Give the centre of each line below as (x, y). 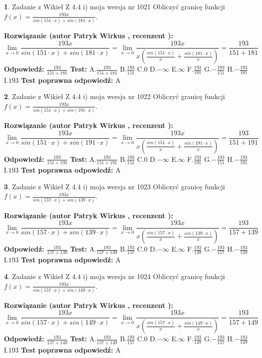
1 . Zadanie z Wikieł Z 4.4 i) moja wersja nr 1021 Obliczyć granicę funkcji (115, 6)
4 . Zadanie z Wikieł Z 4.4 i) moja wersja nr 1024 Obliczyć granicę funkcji (115, 276)
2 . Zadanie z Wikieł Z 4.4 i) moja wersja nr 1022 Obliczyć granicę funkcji (115, 96)
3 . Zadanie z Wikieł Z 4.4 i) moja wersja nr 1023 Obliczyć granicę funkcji (115, 186)
